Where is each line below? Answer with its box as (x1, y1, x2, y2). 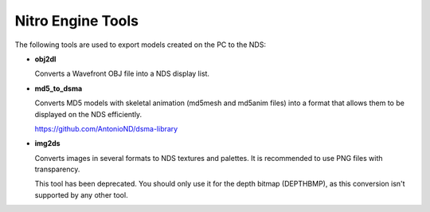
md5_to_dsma (34, 84, 83, 93)
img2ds (34, 139, 61, 148)
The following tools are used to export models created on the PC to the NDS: (14, 40, 267, 49)
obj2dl (34, 54, 57, 64)
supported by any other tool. (34, 190, 128, 199)
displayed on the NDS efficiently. (34, 109, 143, 119)
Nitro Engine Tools (14, 12, 139, 29)
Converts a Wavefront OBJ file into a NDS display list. (34, 69, 210, 79)
